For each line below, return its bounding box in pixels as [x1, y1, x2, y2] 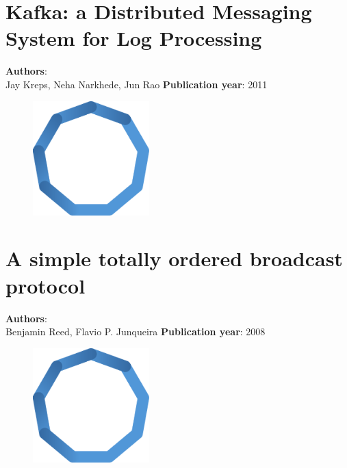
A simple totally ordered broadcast [5, 244, 343, 272]
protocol [5, 271, 86, 299]
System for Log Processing [5, 24, 262, 52]
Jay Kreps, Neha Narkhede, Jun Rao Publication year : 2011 [5, 77, 268, 91]
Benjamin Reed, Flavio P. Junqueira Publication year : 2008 [5, 324, 266, 339]
